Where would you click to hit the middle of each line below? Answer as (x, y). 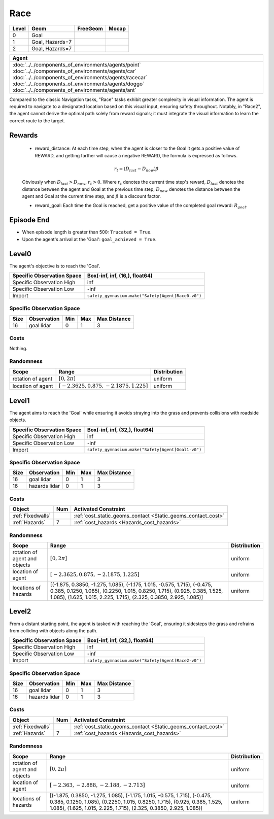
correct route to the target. (37, 121)
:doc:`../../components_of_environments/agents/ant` (74, 90)
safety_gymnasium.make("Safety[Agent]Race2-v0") (144, 660)
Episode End (30, 220)
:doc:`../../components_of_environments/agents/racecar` (80, 77)
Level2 (20, 611)
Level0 (20, 254)
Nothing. (19, 348)
